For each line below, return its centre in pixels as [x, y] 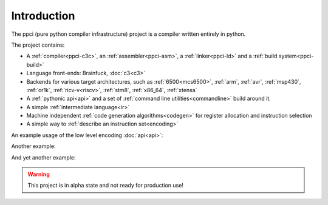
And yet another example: [43, 157]
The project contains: [38, 45]
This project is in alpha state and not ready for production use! [105, 186]
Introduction [43, 16]
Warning [39, 174]
